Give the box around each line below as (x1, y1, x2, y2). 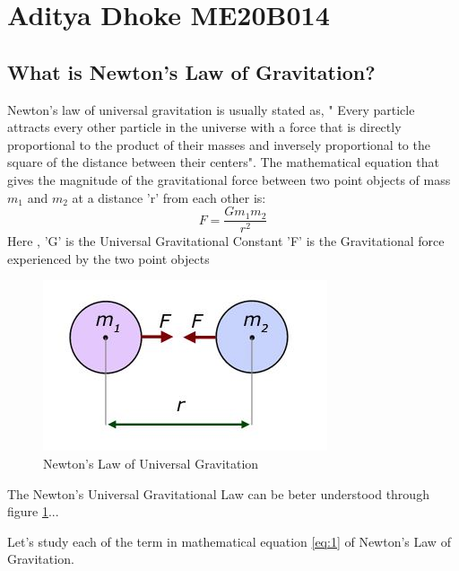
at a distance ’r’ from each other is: (72, 188, 266, 206)
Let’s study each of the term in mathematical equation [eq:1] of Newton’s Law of (7, 531, 451, 550)
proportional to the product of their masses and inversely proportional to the (7, 135, 430, 154)
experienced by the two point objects (7, 249, 210, 268)
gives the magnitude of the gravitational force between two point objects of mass (7, 170, 451, 189)
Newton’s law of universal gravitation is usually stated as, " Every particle (7, 100, 415, 119)
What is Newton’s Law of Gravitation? (7, 57, 376, 85)
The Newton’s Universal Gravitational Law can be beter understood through (7, 484, 429, 503)
